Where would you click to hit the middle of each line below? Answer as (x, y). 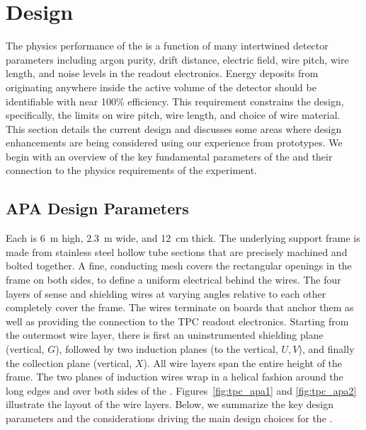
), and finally (326, 349)
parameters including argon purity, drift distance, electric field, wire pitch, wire (177, 59)
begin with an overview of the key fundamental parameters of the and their (169, 156)
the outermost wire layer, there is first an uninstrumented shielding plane (165, 335)
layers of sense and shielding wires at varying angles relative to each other (166, 293)
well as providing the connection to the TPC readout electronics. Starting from (177, 321)
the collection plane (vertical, (69, 362)
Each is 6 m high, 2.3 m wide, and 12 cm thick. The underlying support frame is (183, 238)
